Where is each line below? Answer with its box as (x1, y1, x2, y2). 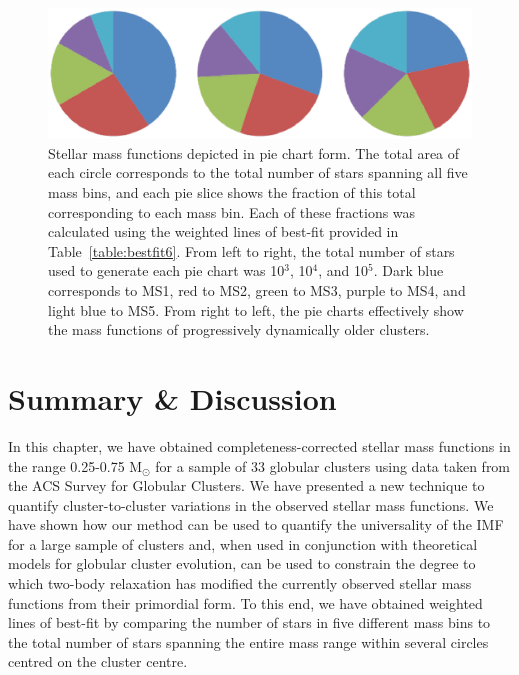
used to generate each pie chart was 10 (48, 260, 285, 281)
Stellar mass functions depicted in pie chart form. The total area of (48, 142, 460, 163)
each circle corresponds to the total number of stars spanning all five (48, 162, 468, 183)
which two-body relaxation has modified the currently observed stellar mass (8, 573, 472, 594)
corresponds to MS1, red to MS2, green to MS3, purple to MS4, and (48, 280, 466, 300)
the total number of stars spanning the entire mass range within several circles (8, 631, 489, 652)
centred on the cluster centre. (8, 651, 188, 672)
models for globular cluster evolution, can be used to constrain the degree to (8, 553, 476, 574)
